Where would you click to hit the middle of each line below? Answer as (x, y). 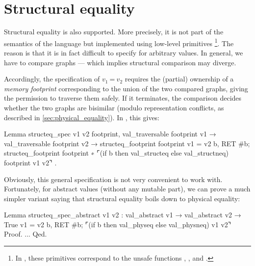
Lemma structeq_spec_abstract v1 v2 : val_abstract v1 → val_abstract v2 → (123, 215)
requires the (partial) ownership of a (179, 79)
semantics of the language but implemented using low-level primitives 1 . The (119, 42)
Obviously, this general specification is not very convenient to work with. (113, 179)
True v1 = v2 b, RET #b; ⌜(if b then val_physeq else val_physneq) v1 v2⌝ (118, 224)
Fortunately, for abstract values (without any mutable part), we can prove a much (127, 189)
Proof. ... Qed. (25, 234)
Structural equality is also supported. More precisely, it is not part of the (114, 32)
